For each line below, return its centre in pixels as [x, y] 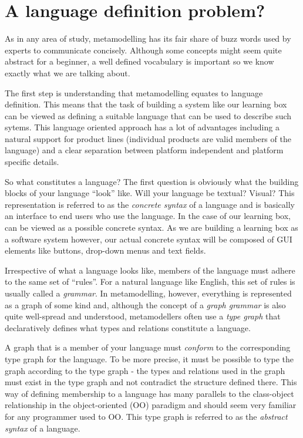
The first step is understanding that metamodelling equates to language [134, 92]
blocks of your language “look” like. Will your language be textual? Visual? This [150, 193]
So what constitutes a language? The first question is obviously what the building [152, 181]
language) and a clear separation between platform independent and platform [144, 150]
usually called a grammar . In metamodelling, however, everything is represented [148, 293]
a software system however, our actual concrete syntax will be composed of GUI [149, 239]
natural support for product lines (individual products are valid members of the [148, 138]
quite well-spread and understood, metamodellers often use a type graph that [143, 316]
